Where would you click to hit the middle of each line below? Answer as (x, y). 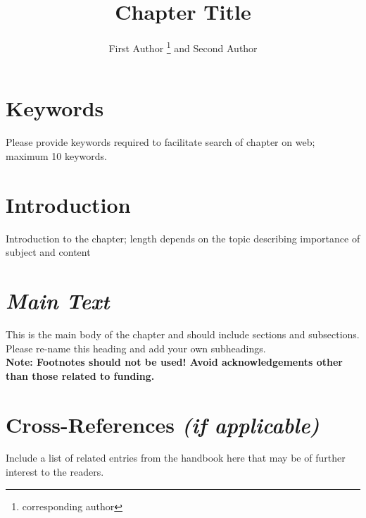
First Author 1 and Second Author (183, 47)
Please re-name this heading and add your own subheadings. (136, 348)
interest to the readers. (55, 472)
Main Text (58, 301)
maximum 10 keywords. (56, 155)
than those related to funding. (80, 375)
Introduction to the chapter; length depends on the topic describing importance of (183, 238)
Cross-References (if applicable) (163, 424)
